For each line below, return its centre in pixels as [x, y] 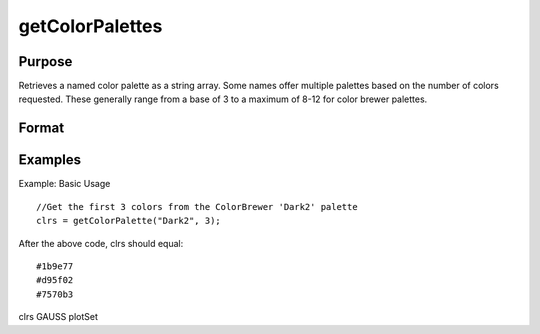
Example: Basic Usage [64, 184]
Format [41, 128]
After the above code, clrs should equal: [101, 243]
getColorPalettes [90, 26]
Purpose [45, 61]
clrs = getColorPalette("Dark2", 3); [129, 221]
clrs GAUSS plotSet [58, 317]
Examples [50, 160]
